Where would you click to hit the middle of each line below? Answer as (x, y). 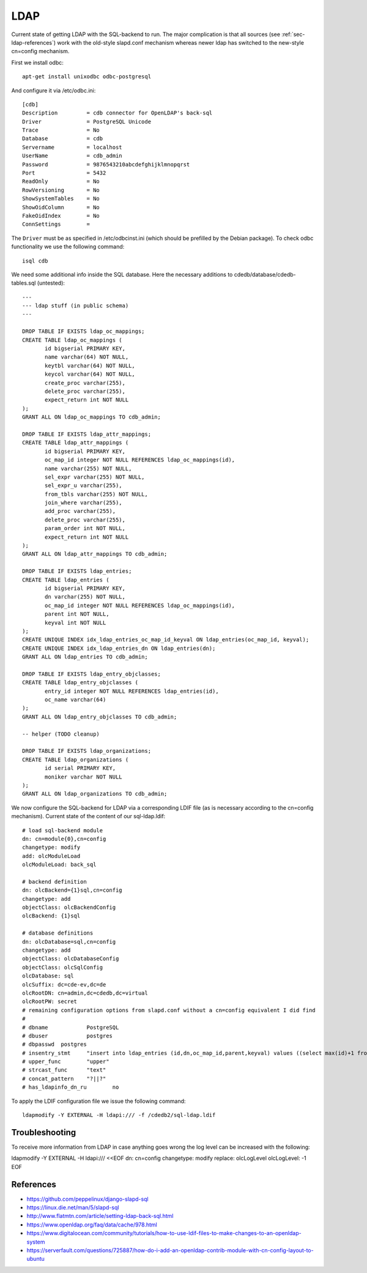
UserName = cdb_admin (72, 156)
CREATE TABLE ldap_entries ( (66, 580)
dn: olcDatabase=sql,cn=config (69, 942)
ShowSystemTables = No (61, 199)
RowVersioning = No (61, 190)
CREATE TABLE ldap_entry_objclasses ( (80, 683)
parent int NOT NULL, (77, 614)
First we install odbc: (37, 62)
